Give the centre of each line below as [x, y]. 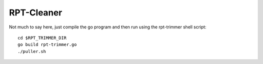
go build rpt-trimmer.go [47, 45]
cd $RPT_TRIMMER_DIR [42, 38]
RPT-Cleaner [36, 13]
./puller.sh [32, 51]
